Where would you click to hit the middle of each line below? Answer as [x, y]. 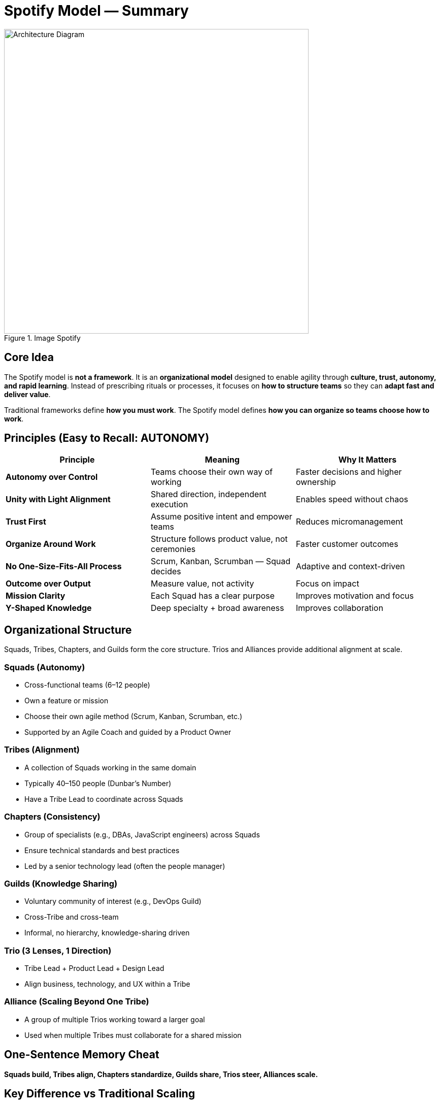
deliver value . [27, 394]
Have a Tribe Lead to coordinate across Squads [104, 799]
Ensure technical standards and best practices [102, 850]
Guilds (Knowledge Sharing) [61, 883]
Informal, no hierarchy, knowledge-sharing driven [107, 933]
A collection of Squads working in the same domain [110, 767]
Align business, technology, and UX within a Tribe [107, 984]
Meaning [222, 460]
